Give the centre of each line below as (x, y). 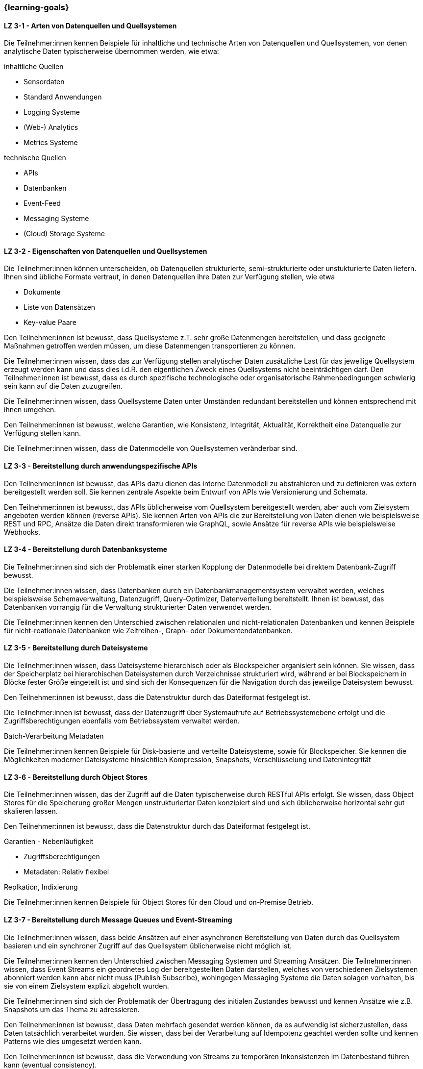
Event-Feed (42, 203)
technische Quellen (35, 158)
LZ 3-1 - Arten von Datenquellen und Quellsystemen (90, 25)
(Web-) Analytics (51, 127)
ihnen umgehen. (30, 410)
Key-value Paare (50, 323)
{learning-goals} (37, 7)
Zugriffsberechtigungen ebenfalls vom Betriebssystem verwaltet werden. (122, 721)
